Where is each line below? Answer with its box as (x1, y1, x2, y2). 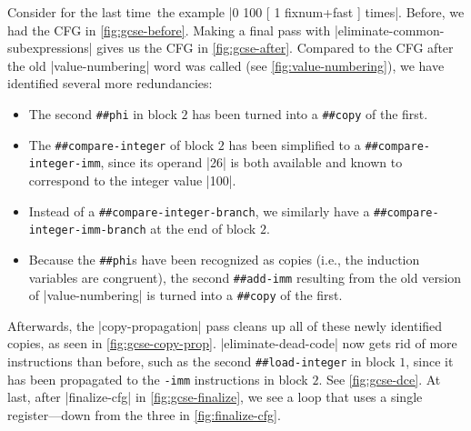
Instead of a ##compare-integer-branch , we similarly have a (28, 201, 370, 220)
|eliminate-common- (334, 20, 445, 39)
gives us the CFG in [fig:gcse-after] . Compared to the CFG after (96, 38, 454, 57)
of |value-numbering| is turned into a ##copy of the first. (28, 286, 343, 305)
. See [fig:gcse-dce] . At (318, 369, 441, 388)
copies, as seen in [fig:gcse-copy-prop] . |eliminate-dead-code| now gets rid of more (7, 334, 457, 353)
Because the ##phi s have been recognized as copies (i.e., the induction (28, 249, 420, 268)
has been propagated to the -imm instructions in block (7, 369, 308, 388)
